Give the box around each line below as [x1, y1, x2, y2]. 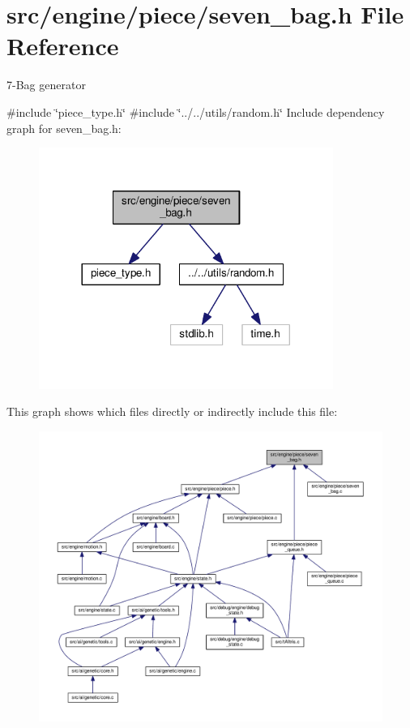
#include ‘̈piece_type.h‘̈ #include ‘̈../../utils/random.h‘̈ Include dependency [6, 103, 385, 120]
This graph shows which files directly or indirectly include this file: [6, 403, 338, 420]
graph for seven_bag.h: [6, 119, 122, 136]
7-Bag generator [6, 76, 86, 93]
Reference [6, 29, 119, 62]
